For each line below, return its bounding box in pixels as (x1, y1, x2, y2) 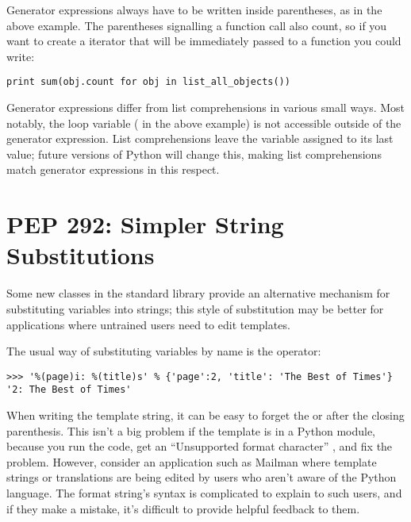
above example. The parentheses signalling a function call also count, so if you (6, 17, 387, 33)
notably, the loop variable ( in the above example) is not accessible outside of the (6, 114, 401, 131)
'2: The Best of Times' (6, 384, 132, 396)
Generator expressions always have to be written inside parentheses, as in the (6, 2, 382, 17)
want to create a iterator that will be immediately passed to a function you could (6, 33, 401, 49)
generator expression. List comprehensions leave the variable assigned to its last (6, 130, 394, 147)
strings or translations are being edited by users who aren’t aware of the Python (6, 469, 397, 486)
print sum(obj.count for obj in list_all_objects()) (6, 76, 290, 88)
